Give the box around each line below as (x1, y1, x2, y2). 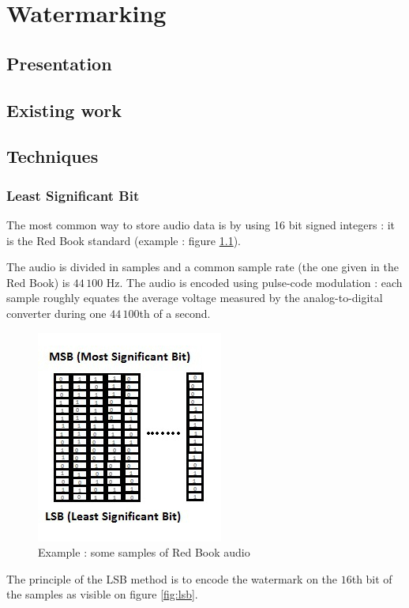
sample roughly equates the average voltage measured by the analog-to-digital (6, 289, 383, 306)
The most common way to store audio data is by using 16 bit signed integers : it (6, 216, 396, 232)
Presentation (6, 51, 112, 75)
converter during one (6, 304, 107, 321)
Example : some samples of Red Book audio (38, 544, 250, 561)
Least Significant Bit (6, 185, 140, 205)
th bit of (351, 570, 392, 587)
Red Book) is (6, 274, 70, 290)
